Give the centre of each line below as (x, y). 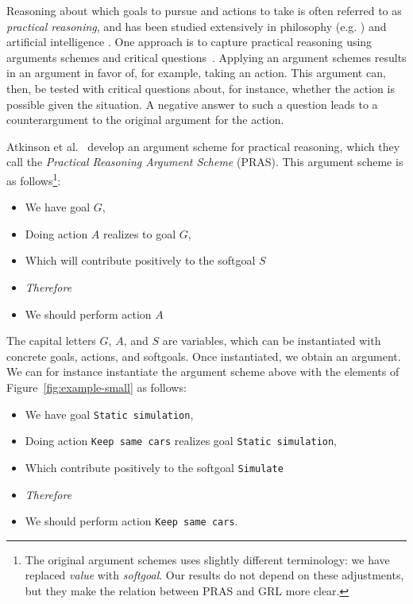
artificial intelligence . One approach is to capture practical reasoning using (189, 42)
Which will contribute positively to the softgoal (140, 260)
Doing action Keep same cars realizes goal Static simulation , (181, 441)
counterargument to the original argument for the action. (145, 120)
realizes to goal (140, 233)
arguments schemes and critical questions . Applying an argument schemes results (206, 57)
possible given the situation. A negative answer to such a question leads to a (192, 104)
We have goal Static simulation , (109, 414)
